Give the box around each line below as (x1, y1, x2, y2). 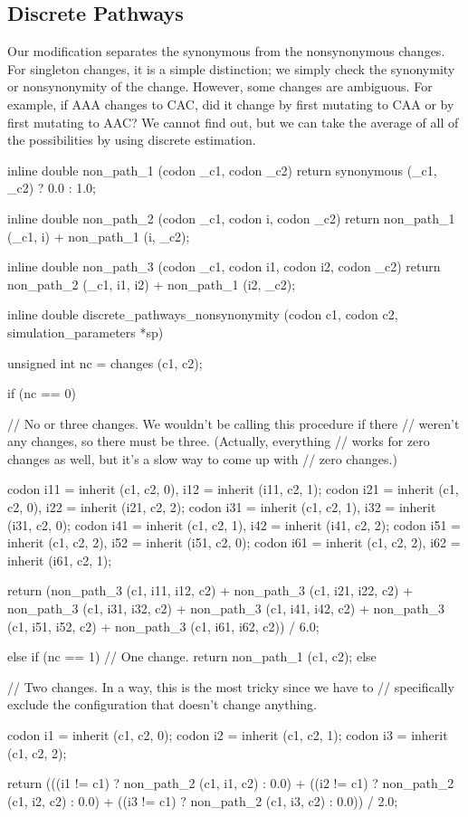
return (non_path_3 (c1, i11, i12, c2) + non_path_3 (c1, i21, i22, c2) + (7, 581, 414, 600)
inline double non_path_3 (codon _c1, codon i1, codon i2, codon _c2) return (7, 257, 441, 276)
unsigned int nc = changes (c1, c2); (7, 353, 203, 372)
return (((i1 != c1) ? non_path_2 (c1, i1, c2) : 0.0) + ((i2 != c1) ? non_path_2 (7, 774, 454, 793)
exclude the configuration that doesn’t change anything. (7, 695, 317, 714)
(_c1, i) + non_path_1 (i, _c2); (7, 226, 190, 245)
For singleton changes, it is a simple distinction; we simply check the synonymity (7, 59, 455, 78)
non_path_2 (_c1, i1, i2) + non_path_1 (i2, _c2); (7, 274, 296, 293)
